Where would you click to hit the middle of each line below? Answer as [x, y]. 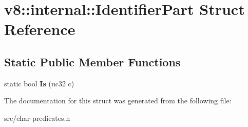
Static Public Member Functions [92, 61]
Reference [40, 29]
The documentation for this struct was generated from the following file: [118, 101]
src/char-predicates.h [37, 117]
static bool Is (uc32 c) [39, 83]
